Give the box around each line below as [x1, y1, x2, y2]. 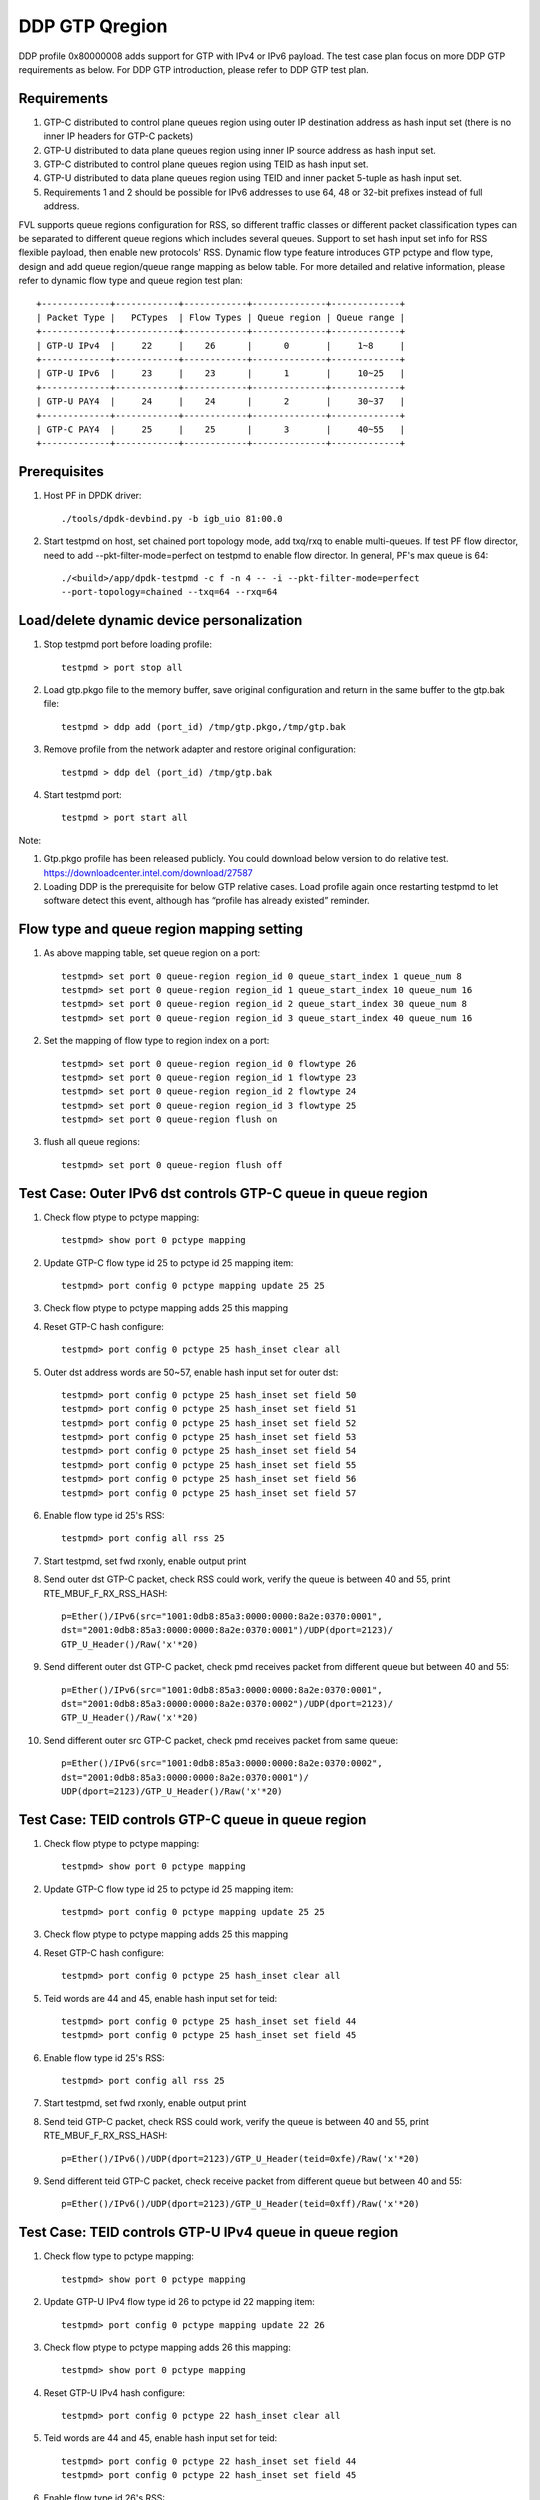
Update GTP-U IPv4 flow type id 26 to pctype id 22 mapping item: [43, 2296, 315, 2308]
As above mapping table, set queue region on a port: [43, 947, 261, 959]
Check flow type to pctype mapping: [43, 2250, 195, 2262]
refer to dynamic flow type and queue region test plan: [18, 275, 244, 287]
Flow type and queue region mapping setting [18, 921, 304, 938]
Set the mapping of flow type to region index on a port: [43, 1035, 270, 1047]
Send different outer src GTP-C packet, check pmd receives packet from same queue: [43, 1734, 399, 1746]
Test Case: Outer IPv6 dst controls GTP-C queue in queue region [18, 1185, 429, 1202]
